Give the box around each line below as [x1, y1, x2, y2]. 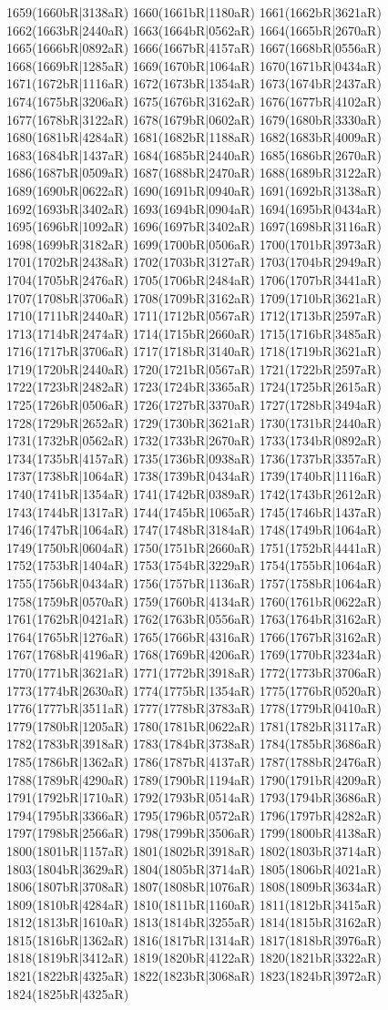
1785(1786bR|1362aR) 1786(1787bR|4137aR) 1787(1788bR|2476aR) [6, 751, 382, 770]
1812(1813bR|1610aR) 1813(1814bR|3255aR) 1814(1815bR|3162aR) [6, 913, 382, 932]
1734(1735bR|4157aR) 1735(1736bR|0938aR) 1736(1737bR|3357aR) [6, 448, 382, 467]
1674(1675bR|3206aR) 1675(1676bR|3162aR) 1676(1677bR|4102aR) [6, 91, 382, 110]
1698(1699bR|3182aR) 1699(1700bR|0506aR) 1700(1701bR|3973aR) [6, 234, 382, 253]
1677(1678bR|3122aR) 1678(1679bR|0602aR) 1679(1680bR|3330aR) [6, 109, 382, 128]
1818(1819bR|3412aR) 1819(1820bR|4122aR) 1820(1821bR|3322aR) [6, 948, 382, 967]
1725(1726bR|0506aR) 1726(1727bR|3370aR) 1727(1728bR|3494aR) [6, 395, 382, 414]
